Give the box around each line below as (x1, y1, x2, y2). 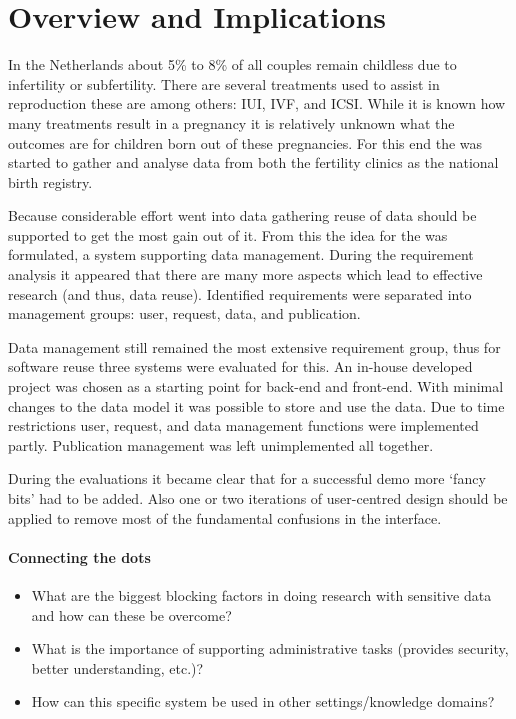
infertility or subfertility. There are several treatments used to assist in (8, 73, 440, 94)
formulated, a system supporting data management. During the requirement (8, 244, 474, 265)
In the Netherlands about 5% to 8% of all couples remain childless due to (8, 54, 457, 75)
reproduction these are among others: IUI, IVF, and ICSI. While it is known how (8, 93, 506, 114)
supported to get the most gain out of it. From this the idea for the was (8, 224, 448, 245)
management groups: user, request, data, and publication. (8, 303, 361, 324)
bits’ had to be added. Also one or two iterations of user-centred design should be (8, 488, 508, 508)
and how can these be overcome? (31, 604, 232, 625)
